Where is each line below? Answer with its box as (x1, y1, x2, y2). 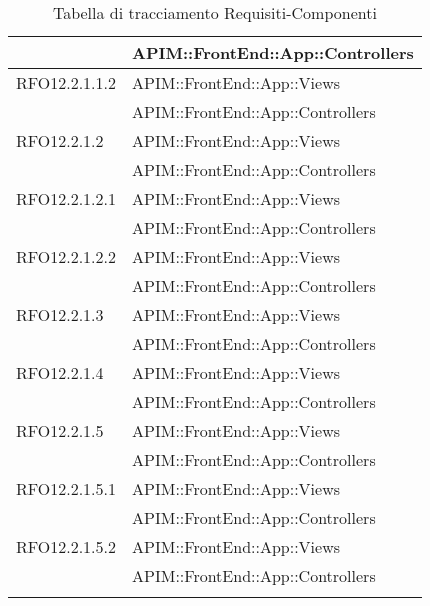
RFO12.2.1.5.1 (16, 477, 117, 500)
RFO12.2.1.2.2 (16, 245, 117, 268)
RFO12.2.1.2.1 (16, 187, 117, 210)
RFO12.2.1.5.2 (16, 535, 117, 558)
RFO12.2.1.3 (16, 303, 104, 326)
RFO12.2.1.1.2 (16, 71, 117, 94)
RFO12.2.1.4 (16, 361, 104, 384)
